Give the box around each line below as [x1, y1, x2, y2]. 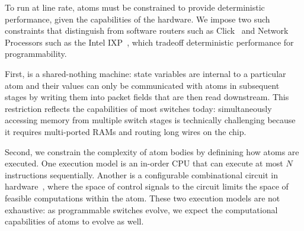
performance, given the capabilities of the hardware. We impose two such [5, 12, 270, 25]
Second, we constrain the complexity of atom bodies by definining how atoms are [5, 145, 299, 158]
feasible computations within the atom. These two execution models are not [5, 191, 280, 204]
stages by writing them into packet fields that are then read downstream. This [5, 91, 289, 103]
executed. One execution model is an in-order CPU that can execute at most [5, 157, 283, 169]
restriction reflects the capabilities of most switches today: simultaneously [5, 102, 272, 114]
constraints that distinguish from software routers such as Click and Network [5, 24, 289, 37]
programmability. [5, 47, 67, 60]
